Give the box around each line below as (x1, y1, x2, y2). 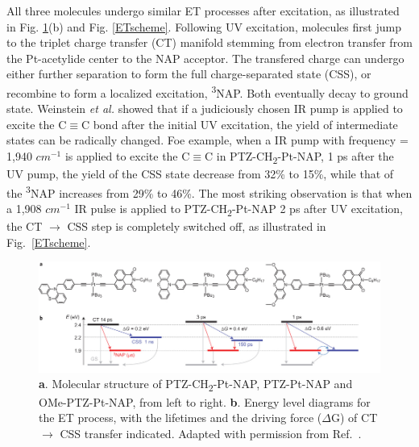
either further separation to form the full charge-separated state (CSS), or (6, 65, 371, 82)
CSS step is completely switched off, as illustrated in (67, 218, 326, 235)
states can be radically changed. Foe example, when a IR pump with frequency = (6, 132, 409, 148)
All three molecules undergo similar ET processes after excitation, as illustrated (6, 2, 400, 19)
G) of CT (331, 409, 378, 426)
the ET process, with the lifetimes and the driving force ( (39, 409, 322, 426)
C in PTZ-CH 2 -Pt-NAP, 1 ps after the (205, 148, 394, 166)
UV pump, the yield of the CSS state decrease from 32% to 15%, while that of (6, 165, 394, 182)
